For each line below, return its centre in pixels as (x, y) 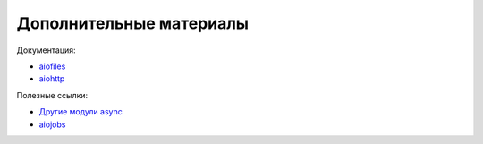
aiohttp (52, 79)
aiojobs (52, 124)
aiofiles (52, 66)
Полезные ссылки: (52, 95)
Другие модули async (80, 112)
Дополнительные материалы (133, 23)
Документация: (46, 50)
